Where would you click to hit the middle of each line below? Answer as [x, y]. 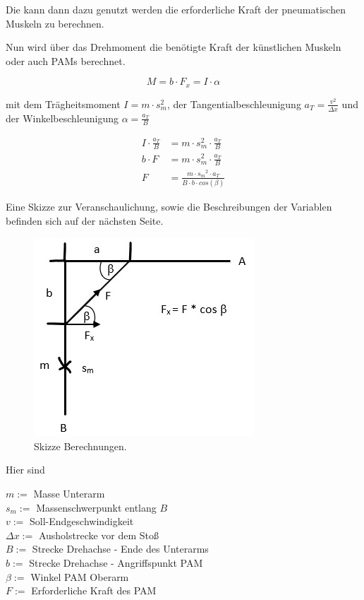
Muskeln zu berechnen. [55, 23]
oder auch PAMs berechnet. [66, 60]
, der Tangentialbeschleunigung [234, 104]
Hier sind [25, 470]
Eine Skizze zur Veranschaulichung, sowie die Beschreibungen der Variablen [169, 206]
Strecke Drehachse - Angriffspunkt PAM [116, 562]
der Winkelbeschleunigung [62, 118]
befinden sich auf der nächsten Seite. [85, 220]
